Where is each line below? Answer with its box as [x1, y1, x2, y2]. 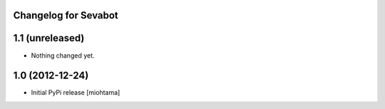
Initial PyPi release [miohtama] [31, 88, 120, 97]
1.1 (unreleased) [13, 32, 85, 44]
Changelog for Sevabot [13, 9, 119, 21]
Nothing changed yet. [31, 51, 96, 60]
